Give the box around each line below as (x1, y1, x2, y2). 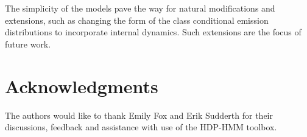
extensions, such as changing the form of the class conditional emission (5, 13, 269, 26)
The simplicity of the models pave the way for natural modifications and (5, 2, 275, 14)
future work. (5, 37, 51, 50)
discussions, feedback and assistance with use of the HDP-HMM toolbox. (5, 121, 277, 133)
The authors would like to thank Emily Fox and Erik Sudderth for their (5, 108, 273, 121)
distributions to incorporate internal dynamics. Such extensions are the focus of (5, 26, 302, 38)
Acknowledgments (5, 73, 158, 98)
